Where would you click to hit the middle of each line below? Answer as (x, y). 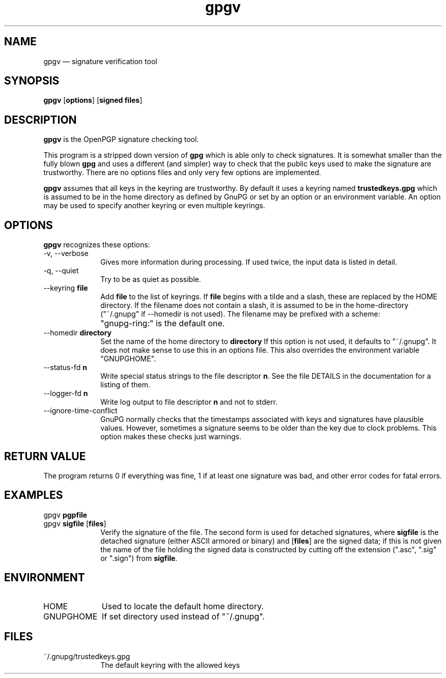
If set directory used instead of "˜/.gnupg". (183, 616)
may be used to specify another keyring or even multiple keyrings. (154, 206)
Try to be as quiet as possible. (151, 279)
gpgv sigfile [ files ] (75, 523)
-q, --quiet (61, 271)
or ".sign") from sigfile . (139, 558)
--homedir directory (78, 333)
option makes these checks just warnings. (171, 437)
